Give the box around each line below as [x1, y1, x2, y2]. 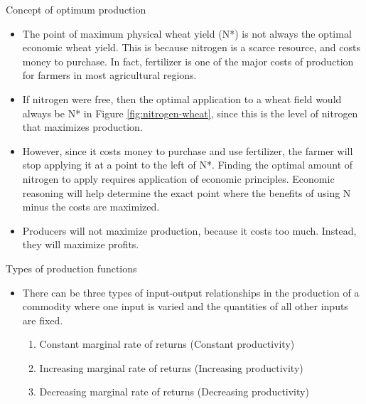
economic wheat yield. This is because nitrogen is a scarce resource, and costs [22, 40, 360, 55]
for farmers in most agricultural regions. [22, 68, 197, 83]
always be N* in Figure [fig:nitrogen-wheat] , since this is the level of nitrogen [22, 105, 358, 120]
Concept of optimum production [6, 2, 146, 16]
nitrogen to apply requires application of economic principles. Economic [22, 171, 335, 186]
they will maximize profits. [22, 237, 139, 252]
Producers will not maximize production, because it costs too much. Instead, [22, 223, 357, 238]
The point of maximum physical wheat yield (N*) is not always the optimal [22, 26, 352, 41]
